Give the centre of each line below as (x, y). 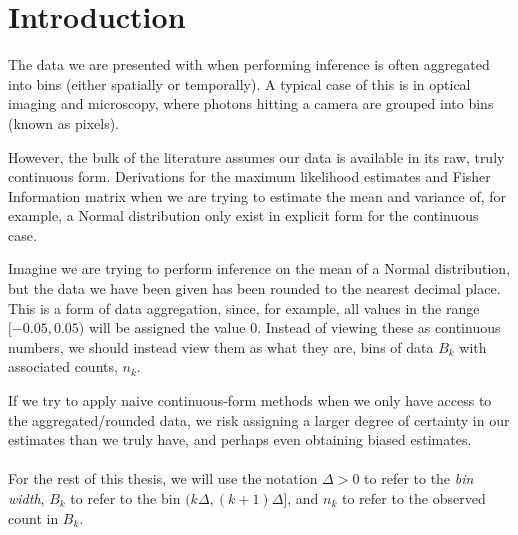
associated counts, (63, 366)
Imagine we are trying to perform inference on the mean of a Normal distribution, (259, 268)
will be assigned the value (167, 327)
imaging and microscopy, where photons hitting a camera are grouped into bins (251, 103)
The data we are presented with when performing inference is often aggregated (249, 64)
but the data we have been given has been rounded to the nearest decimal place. (254, 288)
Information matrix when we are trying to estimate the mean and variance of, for (257, 195)
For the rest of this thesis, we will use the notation (163, 478)
